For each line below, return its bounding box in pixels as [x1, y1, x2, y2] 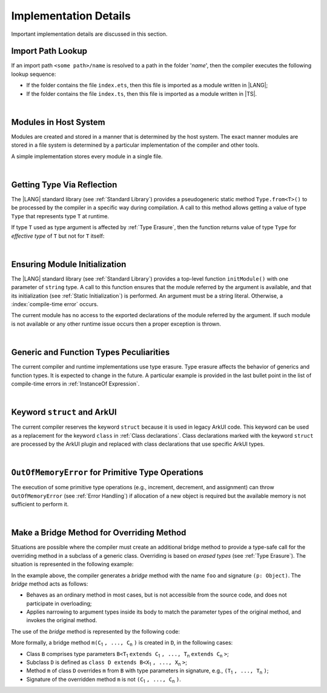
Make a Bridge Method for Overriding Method [11, 527, 187, 538]
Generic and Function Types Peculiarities [11, 347, 170, 358]
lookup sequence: [11, 70, 56, 78]
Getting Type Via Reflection [11, 179, 117, 190]
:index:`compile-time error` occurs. [11, 301, 99, 308]
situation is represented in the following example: [11, 561, 134, 568]
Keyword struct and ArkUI [11, 407, 117, 418]
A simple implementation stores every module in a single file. [11, 152, 163, 160]
